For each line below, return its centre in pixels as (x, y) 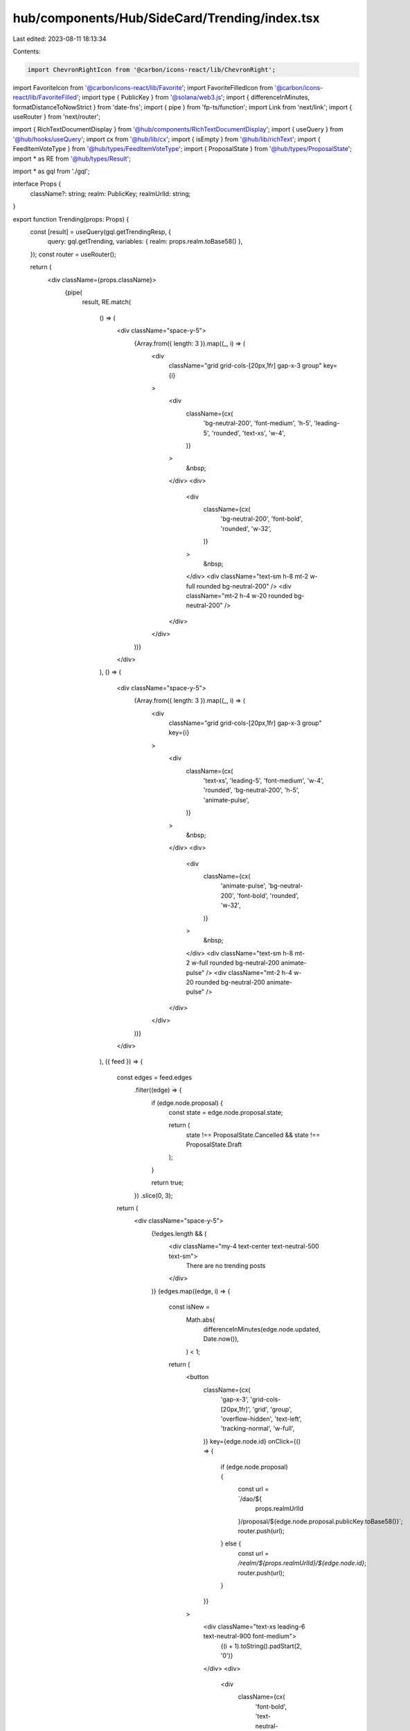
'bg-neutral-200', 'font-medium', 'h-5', (258, 423)
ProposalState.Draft (214, 1145)
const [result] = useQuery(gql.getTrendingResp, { (101, 231)
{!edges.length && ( (179, 1233)
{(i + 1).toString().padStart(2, (261, 1646)
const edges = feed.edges (154, 1077)
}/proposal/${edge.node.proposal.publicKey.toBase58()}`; (320, 1521)
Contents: (27, 51)
